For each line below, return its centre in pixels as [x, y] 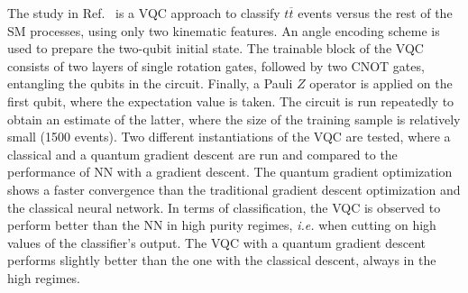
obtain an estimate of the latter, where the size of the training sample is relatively [234, 119]
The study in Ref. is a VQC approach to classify [144, 13]
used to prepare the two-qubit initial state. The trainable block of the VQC [216, 48]
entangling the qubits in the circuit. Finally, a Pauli [150, 83]
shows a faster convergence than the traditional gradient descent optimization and [234, 189]
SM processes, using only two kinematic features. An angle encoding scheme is [224, 30]
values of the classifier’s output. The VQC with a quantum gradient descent [217, 242]
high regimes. [44, 277]
